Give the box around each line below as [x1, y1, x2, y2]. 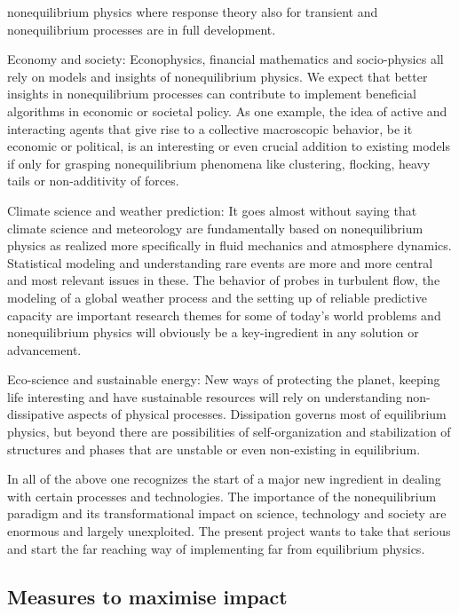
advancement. [7, 340, 82, 359]
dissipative [7, 405, 64, 423]
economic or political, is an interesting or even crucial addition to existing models [7, 137, 451, 155]
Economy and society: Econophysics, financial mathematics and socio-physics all [7, 50, 444, 68]
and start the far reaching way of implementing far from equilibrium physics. [7, 539, 425, 557]
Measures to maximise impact [7, 582, 288, 610]
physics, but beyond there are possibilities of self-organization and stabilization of [7, 422, 451, 441]
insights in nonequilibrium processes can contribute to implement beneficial [7, 84, 416, 103]
